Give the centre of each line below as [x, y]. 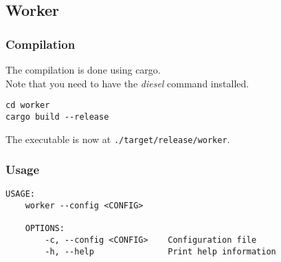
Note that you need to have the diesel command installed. [127, 83]
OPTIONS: [45, 229]
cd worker [28, 106]
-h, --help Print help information [160, 251]
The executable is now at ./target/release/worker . [118, 139]
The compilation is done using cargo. [83, 69]
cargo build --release [57, 117]
